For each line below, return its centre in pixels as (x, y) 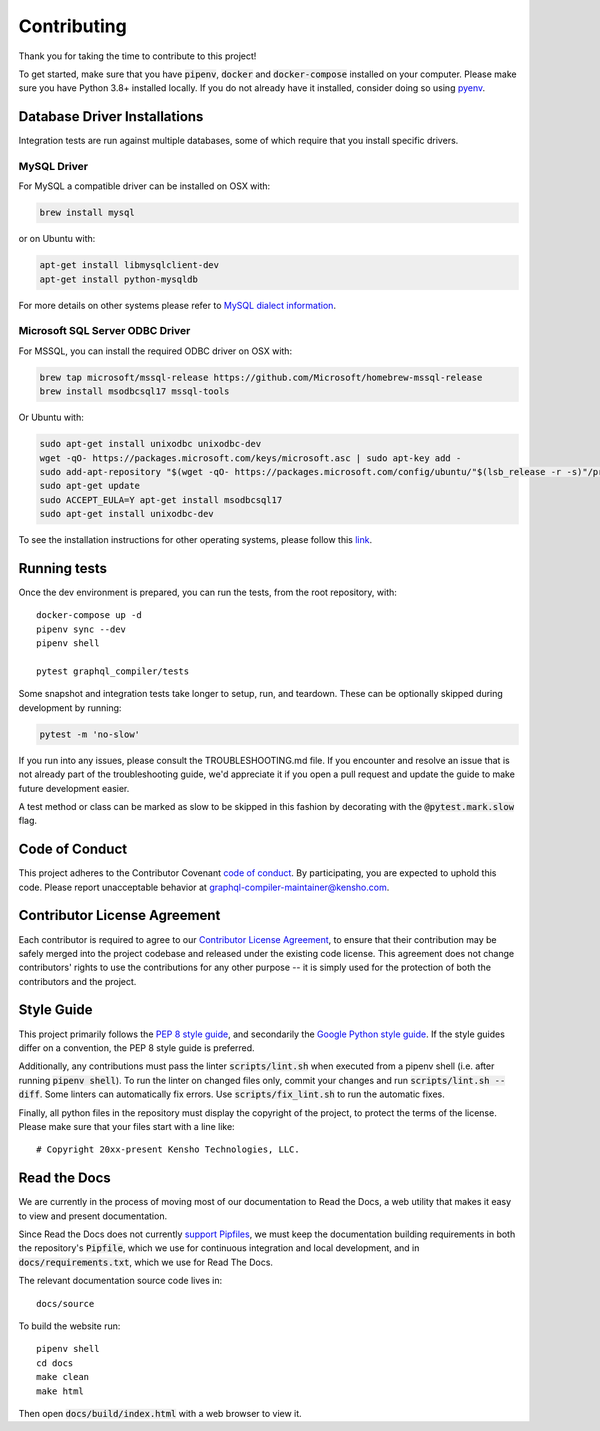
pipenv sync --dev (81, 629)
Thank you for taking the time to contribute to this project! (137, 56)
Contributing (72, 26)
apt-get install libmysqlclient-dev (129, 265)
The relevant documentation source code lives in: (120, 1281)
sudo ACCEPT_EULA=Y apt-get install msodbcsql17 (161, 499)
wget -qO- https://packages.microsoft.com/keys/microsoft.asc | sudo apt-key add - (250, 458)
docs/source (65, 1303)
